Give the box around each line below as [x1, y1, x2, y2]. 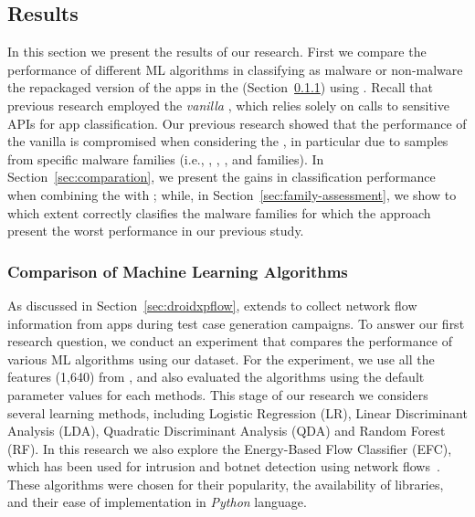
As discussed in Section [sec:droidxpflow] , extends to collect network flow [7, 295, 417, 314]
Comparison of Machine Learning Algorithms [7, 259, 348, 282]
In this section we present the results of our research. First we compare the [7, 42, 427, 61]
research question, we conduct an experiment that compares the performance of [7, 332, 452, 351]
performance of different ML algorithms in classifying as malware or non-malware [7, 59, 463, 79]
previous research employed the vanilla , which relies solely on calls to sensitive [7, 95, 449, 114]
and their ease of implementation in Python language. [7, 492, 307, 512]
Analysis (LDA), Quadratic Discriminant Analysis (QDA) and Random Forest [7, 421, 446, 440]
